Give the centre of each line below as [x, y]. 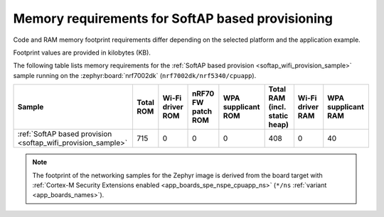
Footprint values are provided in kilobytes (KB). [82, 52]
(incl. [277, 107]
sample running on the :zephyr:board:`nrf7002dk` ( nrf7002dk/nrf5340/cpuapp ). [135, 75]
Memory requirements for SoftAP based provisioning [173, 18]
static [278, 116]
